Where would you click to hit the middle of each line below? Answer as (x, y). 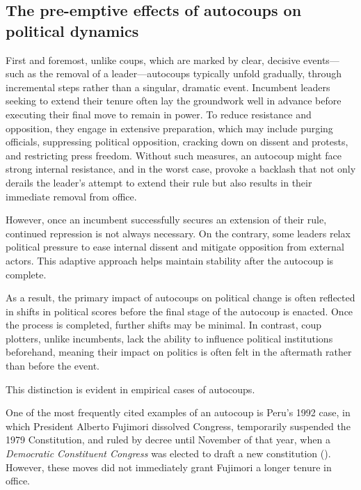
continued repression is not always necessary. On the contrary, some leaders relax (178, 233)
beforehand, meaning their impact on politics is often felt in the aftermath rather (179, 352)
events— (321, 60)
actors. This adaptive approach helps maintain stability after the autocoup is (170, 260)
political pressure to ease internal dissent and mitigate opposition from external (175, 247)
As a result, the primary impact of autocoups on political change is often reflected (180, 298)
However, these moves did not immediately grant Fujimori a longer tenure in (169, 467)
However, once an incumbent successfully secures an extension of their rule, (166, 220)
